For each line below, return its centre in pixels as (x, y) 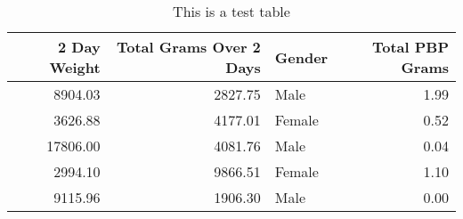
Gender (301, 57)
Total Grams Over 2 (188, 47)
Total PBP (410, 47)
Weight (75, 67)
